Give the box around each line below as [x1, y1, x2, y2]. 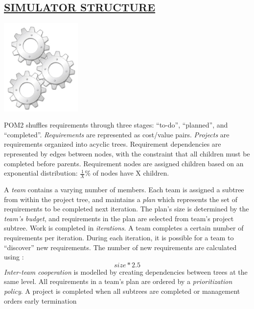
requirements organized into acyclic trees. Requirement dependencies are [4, 139, 221, 149]
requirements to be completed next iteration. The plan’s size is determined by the [4, 204, 249, 214]
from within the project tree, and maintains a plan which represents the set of [4, 194, 237, 204]
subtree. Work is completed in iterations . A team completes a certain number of [4, 223, 244, 233]
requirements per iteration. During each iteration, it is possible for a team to [4, 232, 234, 242]
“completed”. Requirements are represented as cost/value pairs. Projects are [4, 129, 230, 139]
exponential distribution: [4, 168, 78, 178]
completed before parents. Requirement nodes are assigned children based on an [4, 158, 244, 168]
